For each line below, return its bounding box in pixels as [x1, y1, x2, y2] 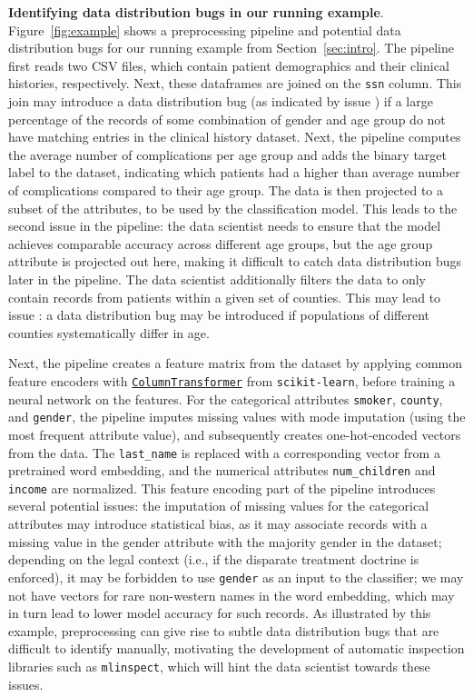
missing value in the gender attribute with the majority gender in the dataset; [8, 532, 442, 551]
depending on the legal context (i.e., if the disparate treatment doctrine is [8, 550, 419, 569]
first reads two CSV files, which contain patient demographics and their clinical [8, 55, 449, 75]
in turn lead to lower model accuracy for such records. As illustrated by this [8, 603, 431, 622]
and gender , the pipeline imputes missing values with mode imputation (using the [8, 407, 466, 426]
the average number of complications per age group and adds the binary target [8, 144, 448, 164]
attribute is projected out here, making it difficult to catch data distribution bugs [8, 252, 461, 271]
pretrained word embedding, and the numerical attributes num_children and [8, 461, 436, 480]
